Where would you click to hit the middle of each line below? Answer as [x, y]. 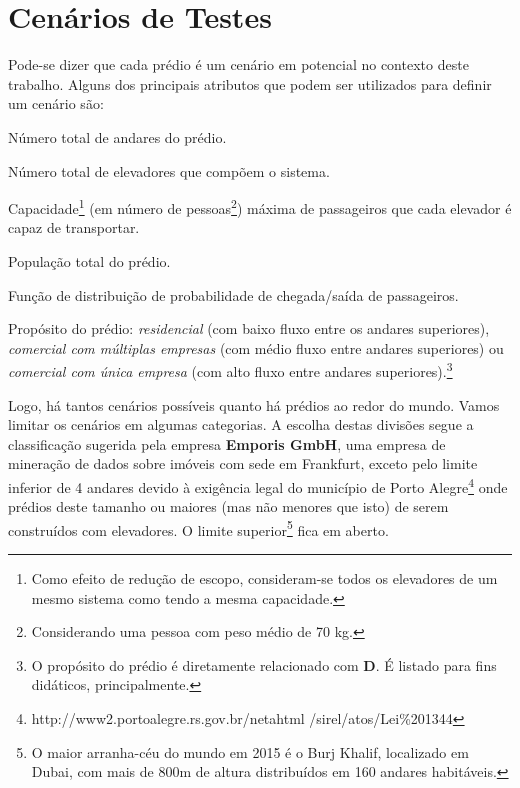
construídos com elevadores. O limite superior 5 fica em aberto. [198, 528]
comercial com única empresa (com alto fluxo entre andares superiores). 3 [230, 369]
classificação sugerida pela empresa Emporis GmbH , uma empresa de [227, 443]
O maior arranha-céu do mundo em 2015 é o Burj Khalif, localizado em [250, 751]
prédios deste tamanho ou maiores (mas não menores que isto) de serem [228, 506]
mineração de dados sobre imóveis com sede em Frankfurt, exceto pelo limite [243, 463]
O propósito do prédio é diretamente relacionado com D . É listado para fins [264, 664]
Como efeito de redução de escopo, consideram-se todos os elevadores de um [264, 578]
